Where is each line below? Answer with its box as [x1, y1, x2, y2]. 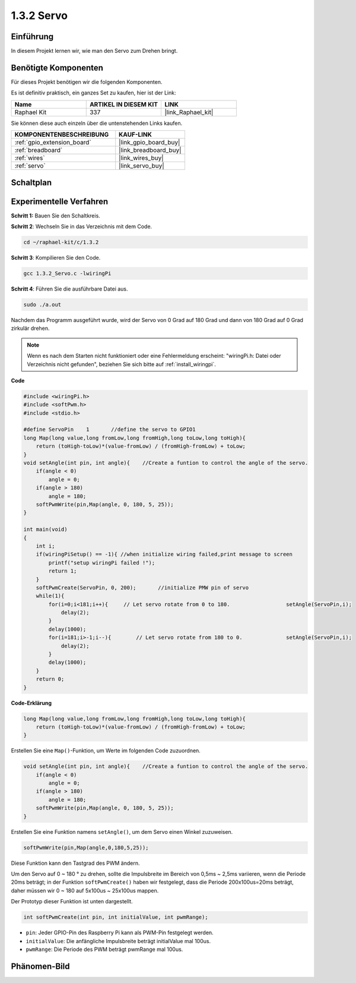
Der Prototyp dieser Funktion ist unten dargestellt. [11, 898, 133, 905]
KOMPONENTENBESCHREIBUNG [14, 131, 109, 139]
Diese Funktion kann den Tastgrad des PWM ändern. [11, 859, 140, 867]
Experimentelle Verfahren [11, 196, 109, 206]
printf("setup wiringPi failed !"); [48, 559, 155, 566]
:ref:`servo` [14, 162, 46, 170]
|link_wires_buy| [119, 154, 164, 162]
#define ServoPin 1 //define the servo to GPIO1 [23, 426, 196, 433]
